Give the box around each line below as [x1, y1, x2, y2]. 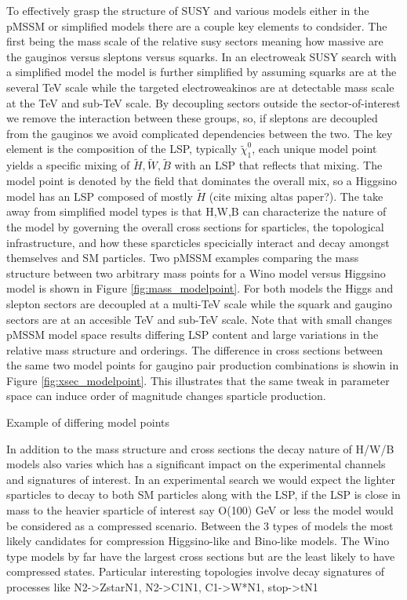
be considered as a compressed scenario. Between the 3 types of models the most [6, 517, 394, 533]
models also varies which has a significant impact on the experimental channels [6, 456, 386, 472]
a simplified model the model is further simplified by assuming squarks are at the [6, 64, 397, 80]
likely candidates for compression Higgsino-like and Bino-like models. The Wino [6, 533, 390, 549]
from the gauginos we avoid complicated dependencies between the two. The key [6, 125, 393, 141]
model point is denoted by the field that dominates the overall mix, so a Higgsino [6, 172, 398, 188]
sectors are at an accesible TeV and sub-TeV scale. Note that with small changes [6, 311, 393, 327]
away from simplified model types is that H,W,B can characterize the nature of [6, 203, 387, 220]
